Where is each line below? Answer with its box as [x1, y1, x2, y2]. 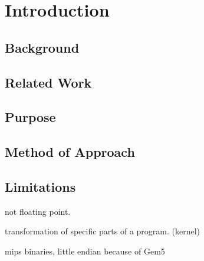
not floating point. [5, 205, 71, 217]
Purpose [5, 108, 56, 126]
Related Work [5, 73, 92, 91]
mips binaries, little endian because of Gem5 [5, 244, 165, 257]
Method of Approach [5, 143, 135, 161]
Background [5, 38, 80, 56]
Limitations [5, 177, 76, 195]
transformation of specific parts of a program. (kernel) [5, 225, 200, 237]
